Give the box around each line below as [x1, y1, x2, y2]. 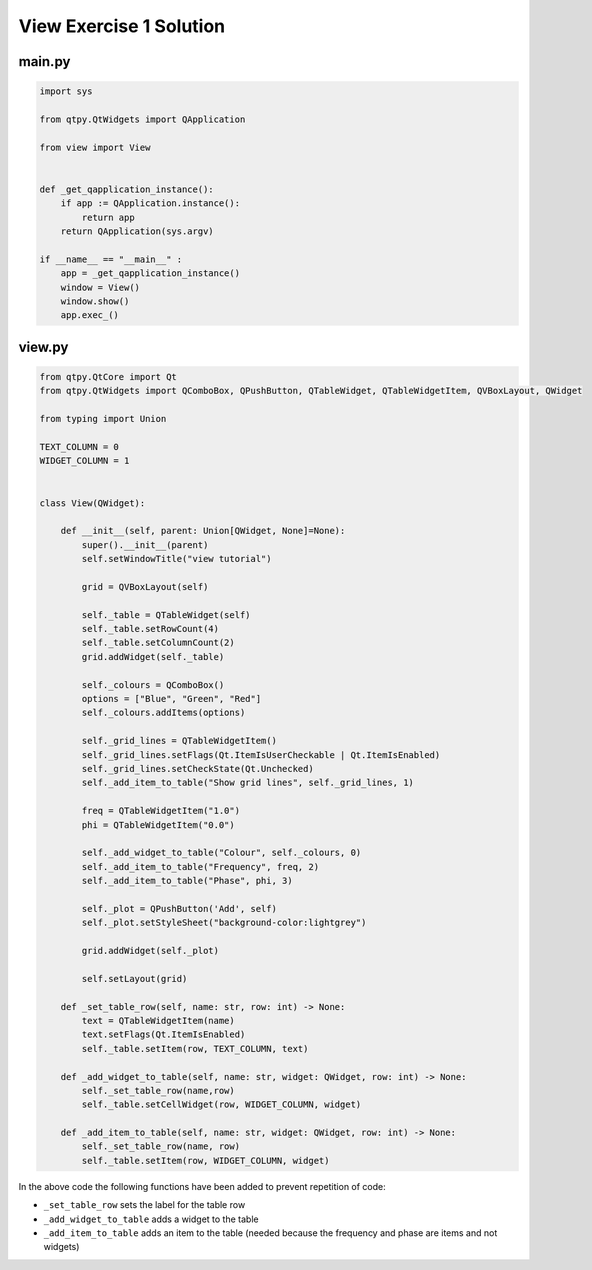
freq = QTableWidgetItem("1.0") [81, 805, 240, 817]
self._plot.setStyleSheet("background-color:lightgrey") [81, 917, 367, 929]
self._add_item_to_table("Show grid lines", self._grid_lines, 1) [81, 777, 415, 789]
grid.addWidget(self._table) [81, 651, 225, 662]
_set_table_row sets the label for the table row [43, 1199, 246, 1211]
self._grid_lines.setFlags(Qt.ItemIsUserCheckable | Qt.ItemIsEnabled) [81, 749, 441, 760]
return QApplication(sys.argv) [60, 226, 214, 237]
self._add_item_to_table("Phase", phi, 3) [81, 875, 294, 887]
